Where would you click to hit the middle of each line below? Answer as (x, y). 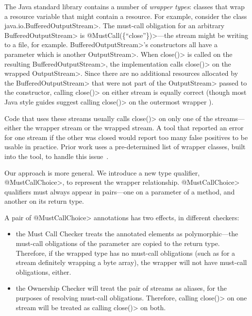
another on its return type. (44, 201)
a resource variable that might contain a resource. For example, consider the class (126, 16)
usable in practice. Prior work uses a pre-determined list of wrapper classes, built (125, 147)
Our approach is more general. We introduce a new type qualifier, (102, 172)
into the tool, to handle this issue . (57, 156)
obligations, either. (43, 272)
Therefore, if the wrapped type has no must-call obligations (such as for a (126, 253)
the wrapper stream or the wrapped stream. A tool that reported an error (134, 128)
